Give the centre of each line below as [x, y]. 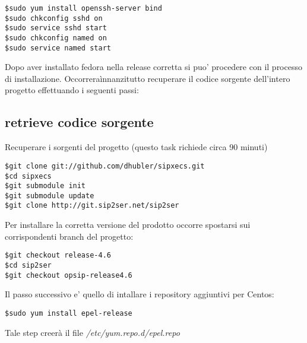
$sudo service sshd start [56, 28]
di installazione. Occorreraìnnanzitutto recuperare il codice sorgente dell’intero [148, 78]
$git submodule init [45, 186]
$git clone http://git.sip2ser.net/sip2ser [92, 206]
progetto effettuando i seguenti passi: [72, 90]
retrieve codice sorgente [79, 122]
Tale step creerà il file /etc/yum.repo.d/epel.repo [92, 332]
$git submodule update [50, 196]
